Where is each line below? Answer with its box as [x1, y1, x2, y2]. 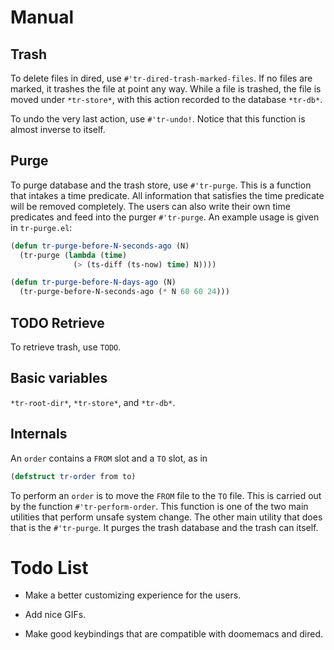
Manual [10, 6, 75, 29]
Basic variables [10, 370, 108, 387]
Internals [10, 426, 68, 443]
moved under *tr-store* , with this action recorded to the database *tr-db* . [10, 94, 323, 105]
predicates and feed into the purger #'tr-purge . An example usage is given [10, 211, 320, 223]
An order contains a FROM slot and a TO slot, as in [10, 452, 208, 464]
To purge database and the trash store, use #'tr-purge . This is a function [10, 179, 312, 191]
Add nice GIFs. [24, 609, 87, 621]
